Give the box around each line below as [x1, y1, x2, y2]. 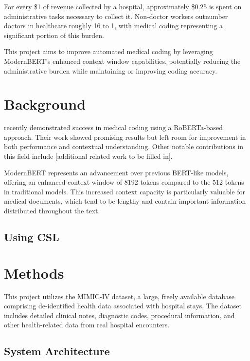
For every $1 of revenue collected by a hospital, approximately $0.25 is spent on [4, 1, 242, 11]
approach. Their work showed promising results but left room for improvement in [4, 132, 246, 142]
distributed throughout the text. [4, 206, 100, 216]
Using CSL [4, 229, 59, 245]
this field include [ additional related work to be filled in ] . [4, 151, 173, 161]
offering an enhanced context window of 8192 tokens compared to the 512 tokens [4, 177, 244, 187]
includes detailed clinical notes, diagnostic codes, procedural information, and [4, 310, 235, 320]
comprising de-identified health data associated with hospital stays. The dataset [4, 301, 242, 311]
